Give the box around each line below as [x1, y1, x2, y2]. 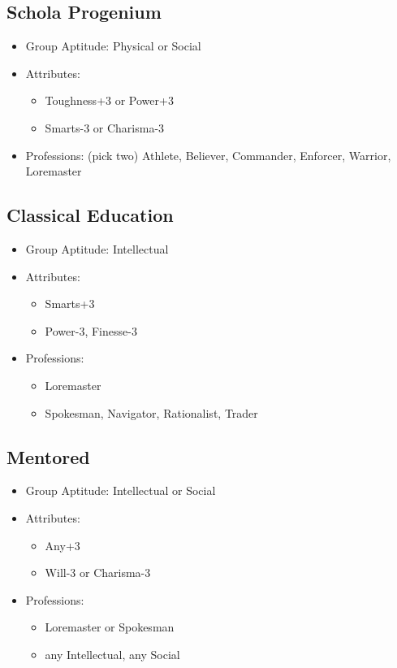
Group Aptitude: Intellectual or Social [25, 482, 216, 499]
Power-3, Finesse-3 [45, 322, 137, 339]
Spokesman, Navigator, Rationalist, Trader [45, 404, 258, 421]
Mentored [6, 444, 90, 469]
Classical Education [6, 202, 174, 228]
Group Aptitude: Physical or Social [25, 37, 201, 54]
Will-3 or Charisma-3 [45, 564, 151, 581]
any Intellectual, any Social [45, 645, 180, 662]
